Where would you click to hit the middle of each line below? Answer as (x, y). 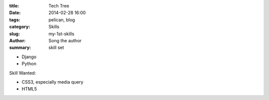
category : (20, 27)
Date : (15, 13)
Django (29, 57)
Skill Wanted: (23, 73)
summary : (20, 48)
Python (29, 64)
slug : (14, 34)
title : (14, 6)
